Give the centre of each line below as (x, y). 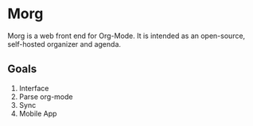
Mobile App (38, 113)
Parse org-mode (46, 97)
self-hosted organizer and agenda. (64, 44)
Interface (34, 88)
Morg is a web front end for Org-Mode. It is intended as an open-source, (127, 36)
